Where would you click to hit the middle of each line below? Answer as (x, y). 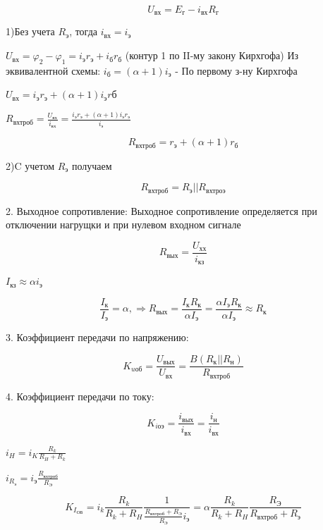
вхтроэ (216, 191)
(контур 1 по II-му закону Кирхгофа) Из (212, 55)
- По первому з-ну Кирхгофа (236, 70)
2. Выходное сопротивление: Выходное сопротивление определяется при (161, 210)
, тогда (83, 31)
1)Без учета (30, 31)
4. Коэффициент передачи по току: (80, 396)
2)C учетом (30, 165)
